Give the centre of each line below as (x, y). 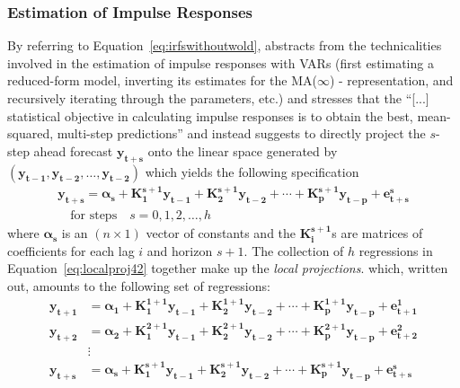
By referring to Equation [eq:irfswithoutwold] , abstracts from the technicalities (225, 45)
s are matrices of (377, 233)
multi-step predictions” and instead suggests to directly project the (241, 133)
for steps (94, 216)
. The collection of (294, 250)
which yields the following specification (252, 171)
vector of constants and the (221, 233)
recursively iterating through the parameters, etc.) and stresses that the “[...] (218, 98)
